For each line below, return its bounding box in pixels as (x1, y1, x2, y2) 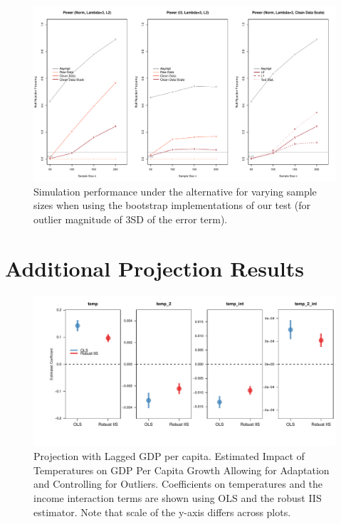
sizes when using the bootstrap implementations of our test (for (33, 198, 311, 213)
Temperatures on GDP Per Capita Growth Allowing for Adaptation (33, 462, 330, 477)
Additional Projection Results (5, 253, 304, 282)
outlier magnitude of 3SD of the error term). (33, 211, 228, 226)
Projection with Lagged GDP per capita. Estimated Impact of (33, 449, 305, 464)
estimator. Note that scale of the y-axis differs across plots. (33, 504, 291, 519)
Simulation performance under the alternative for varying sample (33, 183, 317, 198)
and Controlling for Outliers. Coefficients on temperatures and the (33, 476, 323, 491)
